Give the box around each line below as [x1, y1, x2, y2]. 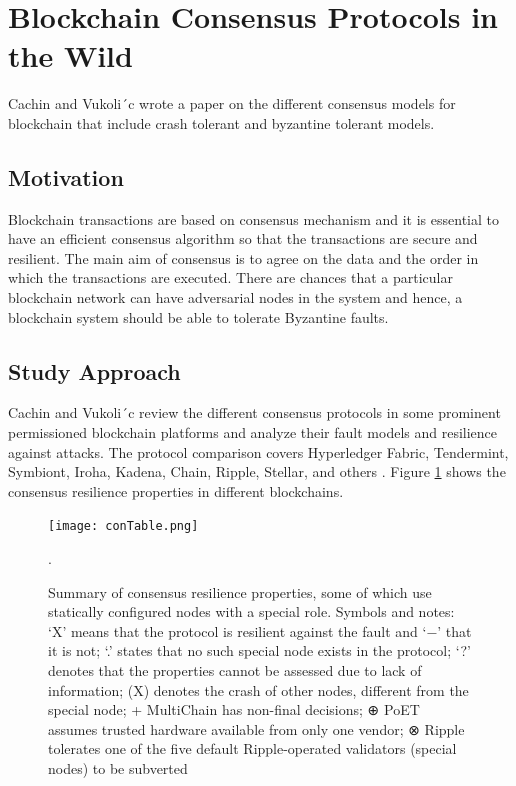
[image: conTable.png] [48, 519, 199, 534]
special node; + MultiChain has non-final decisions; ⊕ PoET [48, 699, 420, 720]
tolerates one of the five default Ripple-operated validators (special [48, 738, 457, 759]
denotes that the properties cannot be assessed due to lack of [48, 660, 422, 681]
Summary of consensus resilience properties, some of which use [48, 581, 432, 602]
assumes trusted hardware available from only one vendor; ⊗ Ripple [48, 718, 465, 739]
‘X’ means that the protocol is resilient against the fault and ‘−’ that [48, 620, 472, 641]
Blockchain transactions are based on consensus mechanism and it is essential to [8, 208, 499, 229]
